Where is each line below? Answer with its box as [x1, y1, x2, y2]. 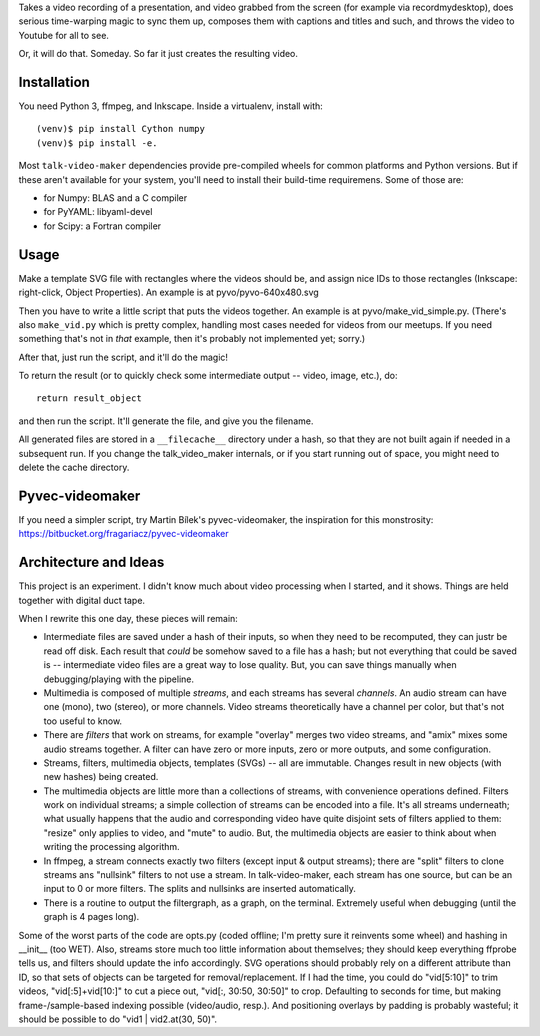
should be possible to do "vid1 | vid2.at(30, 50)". [18, 1013, 218, 1025]
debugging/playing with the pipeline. [43, 673, 195, 685]
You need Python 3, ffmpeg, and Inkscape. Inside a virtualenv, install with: [18, 100, 324, 112]
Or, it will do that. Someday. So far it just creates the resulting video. [18, 48, 299, 60]
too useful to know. [43, 715, 123, 727]
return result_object [36, 393, 142, 404]
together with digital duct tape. [18, 594, 145, 606]
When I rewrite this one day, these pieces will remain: [18, 613, 239, 624]
